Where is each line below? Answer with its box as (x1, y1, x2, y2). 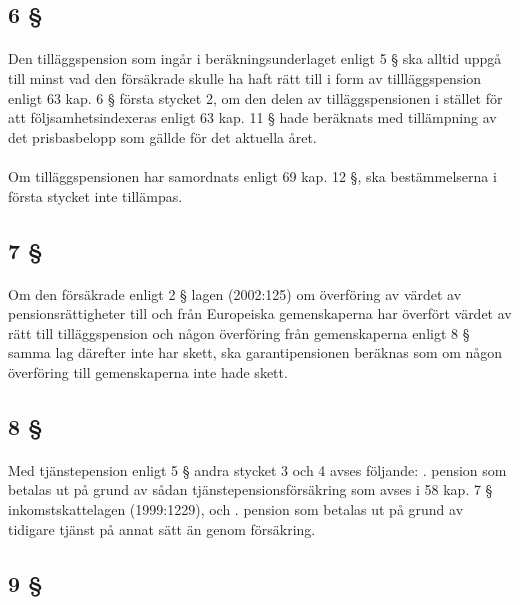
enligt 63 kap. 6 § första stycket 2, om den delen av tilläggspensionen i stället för (8, 87, 503, 108)
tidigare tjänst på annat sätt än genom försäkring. (8, 518, 316, 539)
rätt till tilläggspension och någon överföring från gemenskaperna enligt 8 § (8, 322, 470, 343)
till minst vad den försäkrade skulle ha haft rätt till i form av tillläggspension (8, 67, 482, 88)
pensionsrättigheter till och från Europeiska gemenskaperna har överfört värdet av (8, 303, 512, 324)
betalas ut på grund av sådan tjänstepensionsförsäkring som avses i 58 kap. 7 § (8, 479, 493, 500)
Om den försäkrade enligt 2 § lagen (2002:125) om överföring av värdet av (8, 283, 462, 304)
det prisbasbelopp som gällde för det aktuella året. (8, 126, 317, 147)
